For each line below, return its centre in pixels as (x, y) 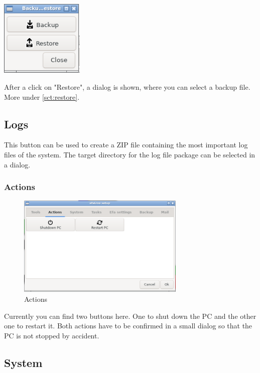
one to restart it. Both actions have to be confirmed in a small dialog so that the (128, 326)
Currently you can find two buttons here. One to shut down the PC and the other (130, 316)
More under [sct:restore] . (42, 97)
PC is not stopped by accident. (52, 335)
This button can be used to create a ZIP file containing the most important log (126, 145)
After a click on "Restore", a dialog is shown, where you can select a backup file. (127, 86)
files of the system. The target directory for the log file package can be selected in (130, 154)
